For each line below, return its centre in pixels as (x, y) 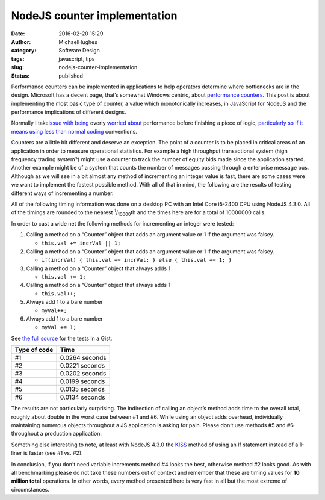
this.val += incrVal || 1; (81, 243)
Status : (20, 76)
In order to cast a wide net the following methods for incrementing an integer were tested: (122, 223)
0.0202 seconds (83, 374)
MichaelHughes (78, 42)
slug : (17, 67)
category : (24, 51)
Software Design (79, 51)
